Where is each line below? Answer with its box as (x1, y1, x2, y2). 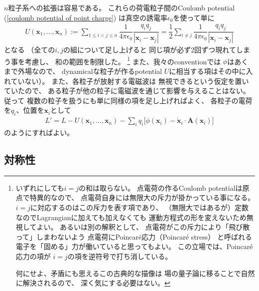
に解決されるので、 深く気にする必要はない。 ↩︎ (15, 278, 170, 288)
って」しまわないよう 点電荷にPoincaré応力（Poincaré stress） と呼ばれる (15, 231, 252, 242)
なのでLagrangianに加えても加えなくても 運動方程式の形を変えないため (15, 212, 247, 222)
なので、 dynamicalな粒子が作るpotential (31, 65, 162, 76)
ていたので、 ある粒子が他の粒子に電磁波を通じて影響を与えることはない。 (4, 85, 250, 96)
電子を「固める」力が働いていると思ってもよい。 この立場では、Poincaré (15, 241, 253, 252)
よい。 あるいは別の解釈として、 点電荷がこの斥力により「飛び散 (36, 222, 250, 232)
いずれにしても (15, 182, 64, 193)
